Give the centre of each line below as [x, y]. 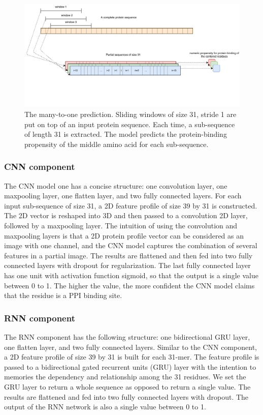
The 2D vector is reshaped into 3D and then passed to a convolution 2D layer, [126, 215]
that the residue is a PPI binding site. [63, 295]
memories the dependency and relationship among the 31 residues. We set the [125, 377]
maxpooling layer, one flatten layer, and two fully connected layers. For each [123, 196]
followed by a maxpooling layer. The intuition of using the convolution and [121, 226]
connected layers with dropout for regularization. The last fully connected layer [127, 265]
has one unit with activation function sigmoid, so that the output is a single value [131, 275]
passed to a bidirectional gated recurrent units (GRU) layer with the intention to [130, 366]
